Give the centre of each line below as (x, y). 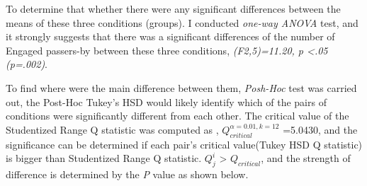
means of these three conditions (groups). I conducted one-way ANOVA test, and (182, 22)
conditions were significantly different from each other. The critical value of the (177, 116)
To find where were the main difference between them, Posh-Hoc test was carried (181, 87)
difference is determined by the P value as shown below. (127, 174)
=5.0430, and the (320, 129)
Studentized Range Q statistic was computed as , (112, 129)
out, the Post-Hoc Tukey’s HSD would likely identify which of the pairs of (166, 101)
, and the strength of (306, 158)
